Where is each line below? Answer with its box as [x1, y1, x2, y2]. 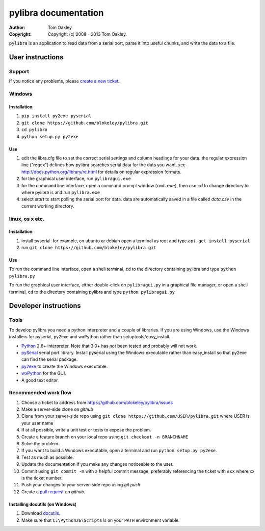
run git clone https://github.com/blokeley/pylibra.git [21, 245, 157, 251]
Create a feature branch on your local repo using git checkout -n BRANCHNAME [21, 434, 188, 440]
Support [9, 68, 29, 75]
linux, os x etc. [9, 215, 45, 222]
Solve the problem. [21, 441, 60, 447]
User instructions [9, 53, 64, 61]
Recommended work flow [9, 389, 72, 396]
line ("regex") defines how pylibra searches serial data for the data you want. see [21, 162, 186, 168]
